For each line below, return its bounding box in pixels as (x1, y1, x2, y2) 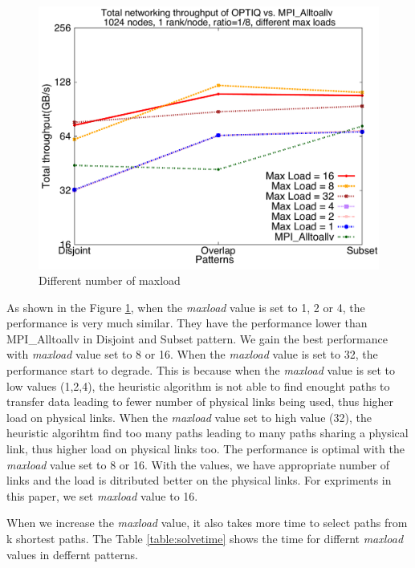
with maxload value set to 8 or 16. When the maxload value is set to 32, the (6, 346, 378, 363)
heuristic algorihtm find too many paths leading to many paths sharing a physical (6, 424, 409, 441)
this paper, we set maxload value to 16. (6, 487, 198, 504)
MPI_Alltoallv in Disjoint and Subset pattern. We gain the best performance (6, 330, 388, 347)
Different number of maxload (39, 272, 181, 289)
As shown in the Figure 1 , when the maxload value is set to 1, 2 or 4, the (6, 298, 365, 315)
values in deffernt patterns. (6, 546, 138, 562)
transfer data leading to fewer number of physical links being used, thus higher (6, 393, 394, 410)
